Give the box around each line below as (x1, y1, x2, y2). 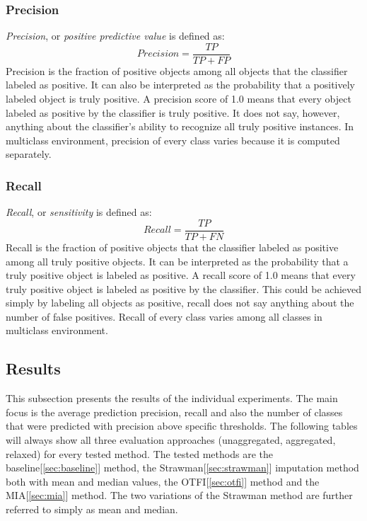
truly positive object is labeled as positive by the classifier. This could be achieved (6, 281, 362, 296)
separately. (6, 147, 52, 161)
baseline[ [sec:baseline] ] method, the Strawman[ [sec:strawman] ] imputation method (6, 460, 359, 475)
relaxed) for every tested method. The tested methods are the (6, 446, 273, 461)
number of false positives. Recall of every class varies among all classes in (6, 309, 322, 324)
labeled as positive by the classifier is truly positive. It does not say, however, (6, 105, 340, 120)
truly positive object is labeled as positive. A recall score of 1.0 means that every (6, 268, 356, 282)
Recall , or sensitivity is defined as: (6, 205, 152, 219)
